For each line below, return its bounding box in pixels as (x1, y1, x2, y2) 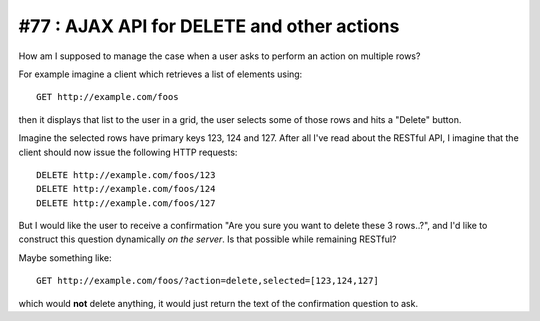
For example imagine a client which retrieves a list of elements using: (18, 68, 303, 80)
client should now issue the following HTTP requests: (18, 146, 238, 158)
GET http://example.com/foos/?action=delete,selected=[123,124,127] (36, 275, 379, 287)
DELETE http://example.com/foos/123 (36, 169, 216, 180)
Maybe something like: (18, 251, 112, 264)
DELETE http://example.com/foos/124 (36, 183, 216, 195)
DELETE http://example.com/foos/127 (36, 197, 216, 209)
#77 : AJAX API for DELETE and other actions (18, 15, 400, 37)
